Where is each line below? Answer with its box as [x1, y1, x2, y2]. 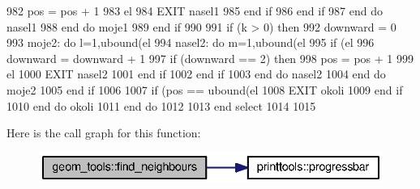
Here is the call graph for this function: [6, 124, 201, 141]
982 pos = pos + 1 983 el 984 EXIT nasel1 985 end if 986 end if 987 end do [6, 2, 383, 19]
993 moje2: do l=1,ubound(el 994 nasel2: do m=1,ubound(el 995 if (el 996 [6, 34, 375, 51]
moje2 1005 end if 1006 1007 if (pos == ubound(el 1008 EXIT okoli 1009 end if [6, 81, 403, 98]
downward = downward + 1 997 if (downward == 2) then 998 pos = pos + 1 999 [6, 49, 414, 66]
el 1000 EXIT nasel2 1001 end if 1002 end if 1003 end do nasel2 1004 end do [6, 65, 386, 82]
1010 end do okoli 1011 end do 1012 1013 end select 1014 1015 [6, 97, 316, 114]
